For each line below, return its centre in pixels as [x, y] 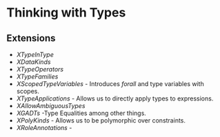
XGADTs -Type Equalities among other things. [81, 113]
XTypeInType [35, 54]
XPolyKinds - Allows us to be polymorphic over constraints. [101, 120]
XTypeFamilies [37, 76]
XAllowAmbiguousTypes [51, 106]
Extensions [31, 38]
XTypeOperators [40, 69]
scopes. [28, 91]
